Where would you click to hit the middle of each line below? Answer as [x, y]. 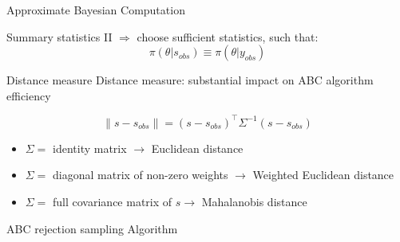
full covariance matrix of [113, 202]
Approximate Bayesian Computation [96, 10]
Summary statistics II [59, 36]
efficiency [29, 95]
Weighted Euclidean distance [323, 175]
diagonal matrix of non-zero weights [141, 175]
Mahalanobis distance [254, 202]
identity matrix [90, 148]
